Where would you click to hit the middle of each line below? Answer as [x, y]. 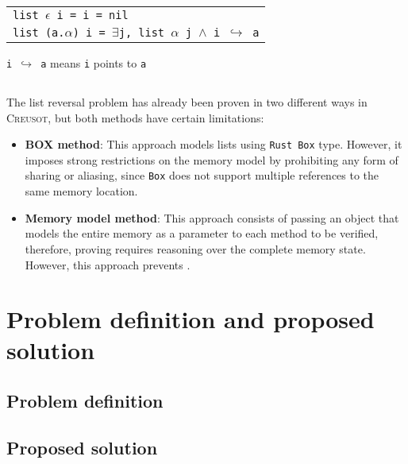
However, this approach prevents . [108, 264]
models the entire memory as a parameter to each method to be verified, [202, 233]
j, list [142, 33]
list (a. [39, 33]
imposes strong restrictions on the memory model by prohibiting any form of [212, 159]
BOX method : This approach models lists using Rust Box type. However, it [214, 144]
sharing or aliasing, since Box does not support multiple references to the [202, 175]
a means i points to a [94, 63]
